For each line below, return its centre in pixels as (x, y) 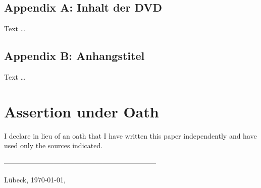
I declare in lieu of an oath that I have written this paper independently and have (130, 135)
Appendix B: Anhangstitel (74, 56)
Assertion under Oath (82, 111)
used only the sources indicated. (54, 145)
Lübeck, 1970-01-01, (35, 179)
